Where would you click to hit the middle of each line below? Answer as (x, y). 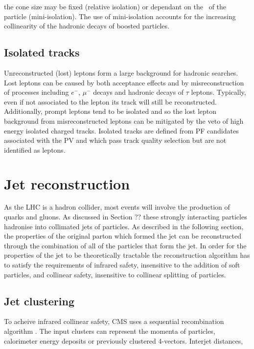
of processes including (36, 92)
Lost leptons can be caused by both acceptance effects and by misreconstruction (124, 82)
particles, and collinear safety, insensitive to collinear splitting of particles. (115, 274)
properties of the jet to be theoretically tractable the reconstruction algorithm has (127, 255)
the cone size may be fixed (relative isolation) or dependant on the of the (115, 6)
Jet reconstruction (67, 183)
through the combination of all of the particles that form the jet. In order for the (125, 245)
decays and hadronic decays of (139, 92)
